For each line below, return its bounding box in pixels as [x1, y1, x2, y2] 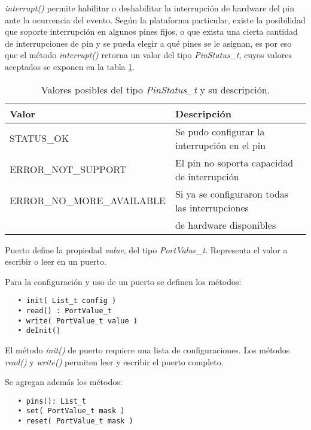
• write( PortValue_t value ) [17, 316, 138, 325]
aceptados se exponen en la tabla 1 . [5, 60, 135, 72]
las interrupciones [175, 200, 249, 214]
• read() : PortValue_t [17, 307, 112, 315]
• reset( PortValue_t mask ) [17, 417, 133, 426]
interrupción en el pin [175, 138, 266, 152]
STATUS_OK [10, 131, 69, 146]
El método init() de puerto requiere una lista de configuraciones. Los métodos [5, 343, 290, 356]
